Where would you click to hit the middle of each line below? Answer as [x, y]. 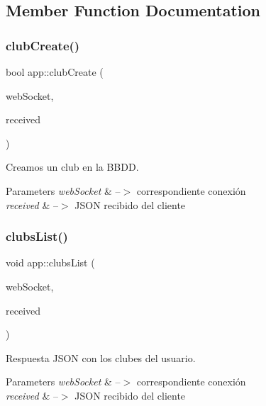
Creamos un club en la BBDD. [72, 167]
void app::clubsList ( [50, 263]
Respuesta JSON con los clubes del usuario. [101, 357]
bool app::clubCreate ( [55, 72]
